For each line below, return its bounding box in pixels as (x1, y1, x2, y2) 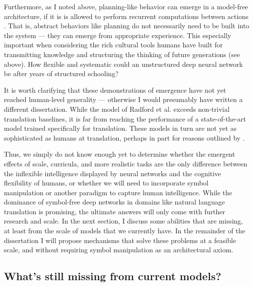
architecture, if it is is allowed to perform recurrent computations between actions (4, 11, 249, 21)
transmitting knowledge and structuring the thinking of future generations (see (4, 49, 240, 59)
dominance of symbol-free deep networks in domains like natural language (4, 197, 225, 207)
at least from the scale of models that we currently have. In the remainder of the (4, 225, 245, 236)
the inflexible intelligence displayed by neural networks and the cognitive (4, 168, 221, 178)
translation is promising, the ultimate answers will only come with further (4, 206, 225, 216)
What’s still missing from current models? (4, 268, 221, 284)
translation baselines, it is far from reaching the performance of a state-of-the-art (4, 113, 246, 123)
